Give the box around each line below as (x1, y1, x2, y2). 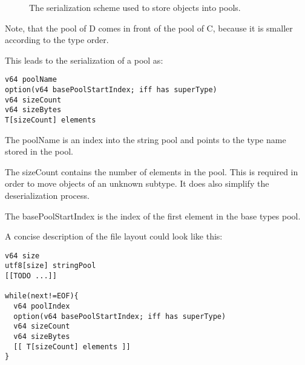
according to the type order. (5, 33, 109, 46)
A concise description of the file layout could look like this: (5, 230, 223, 243)
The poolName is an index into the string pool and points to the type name (5, 133, 286, 146)
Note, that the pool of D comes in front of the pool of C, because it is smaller (5, 21, 293, 34)
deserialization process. (5, 189, 90, 202)
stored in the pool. (5, 145, 73, 158)
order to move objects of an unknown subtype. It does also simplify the (5, 177, 269, 190)
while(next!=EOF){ (5, 292, 79, 301)
